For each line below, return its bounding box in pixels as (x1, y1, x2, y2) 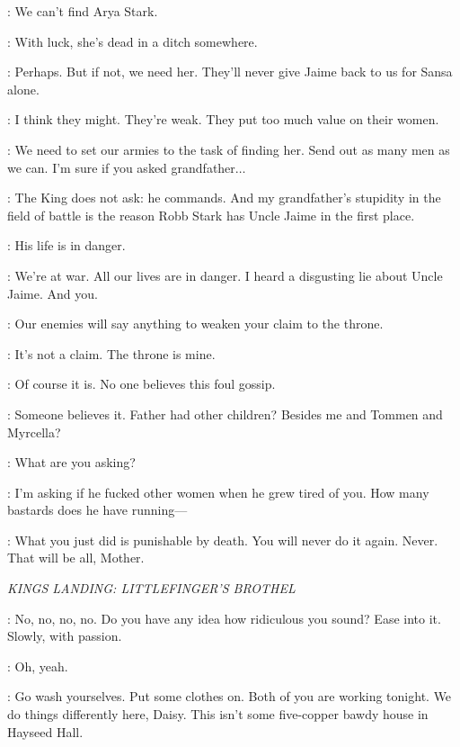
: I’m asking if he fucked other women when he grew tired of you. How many (7, 482, 429, 501)
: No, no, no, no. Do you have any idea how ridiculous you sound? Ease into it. (7, 608, 441, 627)
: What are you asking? (7, 453, 136, 472)
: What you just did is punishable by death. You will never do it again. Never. (7, 530, 438, 549)
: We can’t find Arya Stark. (7, 2, 158, 20)
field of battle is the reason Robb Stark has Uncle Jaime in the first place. (7, 205, 415, 224)
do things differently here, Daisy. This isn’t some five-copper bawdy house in (7, 705, 429, 724)
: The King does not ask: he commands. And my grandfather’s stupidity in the (7, 188, 441, 207)
